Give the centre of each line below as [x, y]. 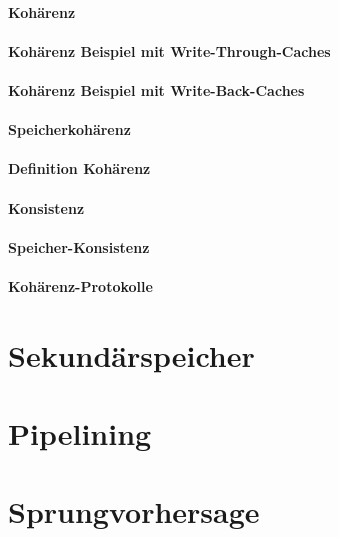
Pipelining [80, 433]
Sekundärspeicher [131, 354]
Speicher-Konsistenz [79, 246]
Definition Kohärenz [79, 168]
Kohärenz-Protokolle [80, 285]
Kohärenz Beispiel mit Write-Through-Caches [169, 50]
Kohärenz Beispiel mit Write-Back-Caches [156, 89]
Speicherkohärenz [69, 129]
